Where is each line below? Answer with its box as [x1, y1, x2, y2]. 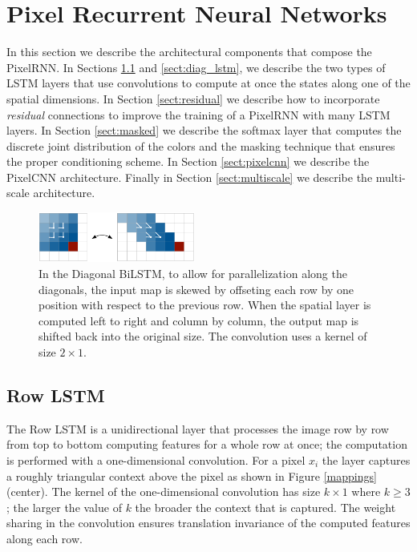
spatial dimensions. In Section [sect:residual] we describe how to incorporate [6, 90, 380, 107]
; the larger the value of [6, 498, 122, 515]
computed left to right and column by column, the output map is [38, 312, 359, 328]
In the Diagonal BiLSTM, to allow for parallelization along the [38, 265, 347, 282]
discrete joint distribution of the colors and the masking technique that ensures [6, 137, 395, 154]
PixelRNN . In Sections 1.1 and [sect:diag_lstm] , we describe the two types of [6, 58, 386, 75]
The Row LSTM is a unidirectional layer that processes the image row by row [6, 420, 389, 437]
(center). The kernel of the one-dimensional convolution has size [6, 483, 321, 500]
